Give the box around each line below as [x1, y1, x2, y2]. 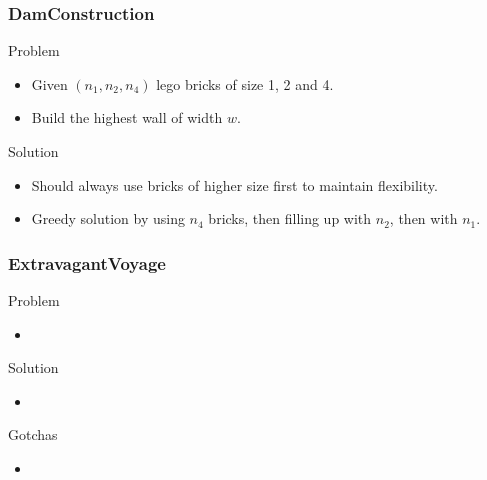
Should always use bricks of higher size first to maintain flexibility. [31, 174, 438, 195]
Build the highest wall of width [31, 107, 223, 128]
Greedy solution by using [31, 208, 185, 229]
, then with [389, 208, 458, 229]
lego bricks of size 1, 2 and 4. [156, 73, 334, 94]
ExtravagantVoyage [8, 250, 166, 275]
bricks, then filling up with [208, 208, 372, 229]
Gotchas [8, 424, 58, 445]
